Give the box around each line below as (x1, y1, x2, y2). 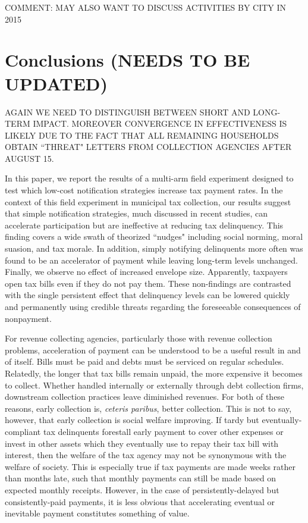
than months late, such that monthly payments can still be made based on (5, 472, 276, 484)
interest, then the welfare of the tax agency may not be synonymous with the (5, 449, 287, 461)
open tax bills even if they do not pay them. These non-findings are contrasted (5, 277, 291, 289)
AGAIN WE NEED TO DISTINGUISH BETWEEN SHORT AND (5, 105, 250, 118)
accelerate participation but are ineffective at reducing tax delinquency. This (5, 218, 284, 231)
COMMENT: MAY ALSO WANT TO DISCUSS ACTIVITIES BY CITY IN (5, 1, 287, 13)
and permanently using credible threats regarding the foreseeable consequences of (5, 300, 301, 312)
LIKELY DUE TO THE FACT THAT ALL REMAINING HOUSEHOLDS (5, 129, 279, 141)
